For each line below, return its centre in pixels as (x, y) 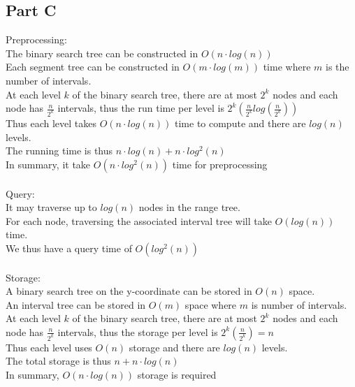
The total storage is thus (58, 361)
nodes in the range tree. (189, 207)
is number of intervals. (299, 304)
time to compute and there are (240, 123)
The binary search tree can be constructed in (102, 53)
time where (287, 67)
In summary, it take (48, 164)
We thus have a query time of (69, 248)
